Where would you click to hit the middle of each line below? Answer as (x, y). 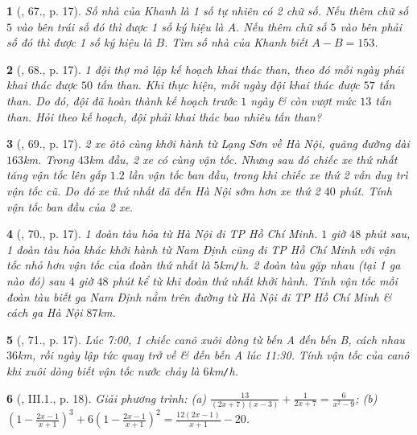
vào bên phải (371, 26)
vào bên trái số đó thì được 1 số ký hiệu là (120, 26)
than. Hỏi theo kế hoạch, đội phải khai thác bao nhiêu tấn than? (164, 116)
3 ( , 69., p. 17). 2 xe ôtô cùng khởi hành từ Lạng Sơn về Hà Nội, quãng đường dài (208, 144)
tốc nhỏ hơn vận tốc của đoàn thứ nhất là (108, 265)
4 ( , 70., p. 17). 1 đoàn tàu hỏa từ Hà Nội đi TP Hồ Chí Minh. (162, 234)
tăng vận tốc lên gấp (56, 175)
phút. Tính (365, 190)
